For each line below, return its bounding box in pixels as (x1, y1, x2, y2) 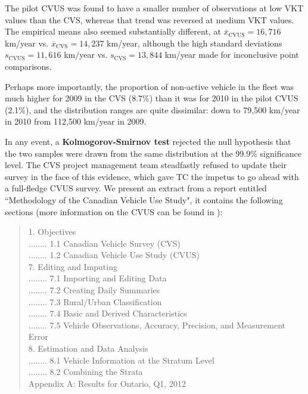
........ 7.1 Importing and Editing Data (28, 272, 167, 284)
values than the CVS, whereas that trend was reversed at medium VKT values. (5, 13, 294, 26)
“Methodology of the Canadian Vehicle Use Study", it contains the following (5, 193, 283, 206)
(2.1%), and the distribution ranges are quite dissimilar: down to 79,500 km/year (5, 103, 300, 116)
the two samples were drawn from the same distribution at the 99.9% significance (5, 147, 301, 159)
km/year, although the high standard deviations (107, 36, 282, 49)
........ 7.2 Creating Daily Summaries (28, 284, 160, 296)
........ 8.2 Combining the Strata (28, 365, 143, 378)
